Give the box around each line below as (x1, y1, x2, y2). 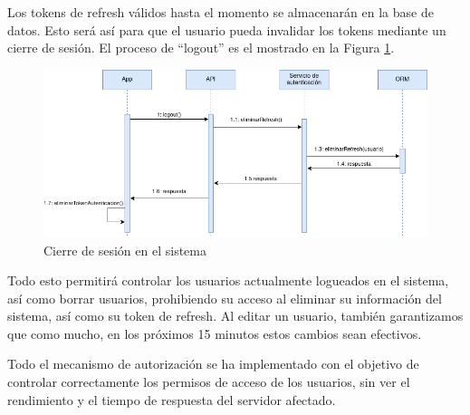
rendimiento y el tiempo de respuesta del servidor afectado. (7, 390, 336, 409)
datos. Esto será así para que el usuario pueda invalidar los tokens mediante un (7, 20, 446, 39)
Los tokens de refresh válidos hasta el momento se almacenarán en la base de (7, 3, 434, 21)
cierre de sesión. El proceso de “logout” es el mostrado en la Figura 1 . (7, 38, 395, 57)
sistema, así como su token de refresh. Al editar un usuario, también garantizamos (7, 306, 464, 325)
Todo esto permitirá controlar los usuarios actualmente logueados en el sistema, (7, 271, 449, 290)
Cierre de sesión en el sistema (43, 240, 206, 259)
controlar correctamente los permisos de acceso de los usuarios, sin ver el (7, 372, 410, 391)
